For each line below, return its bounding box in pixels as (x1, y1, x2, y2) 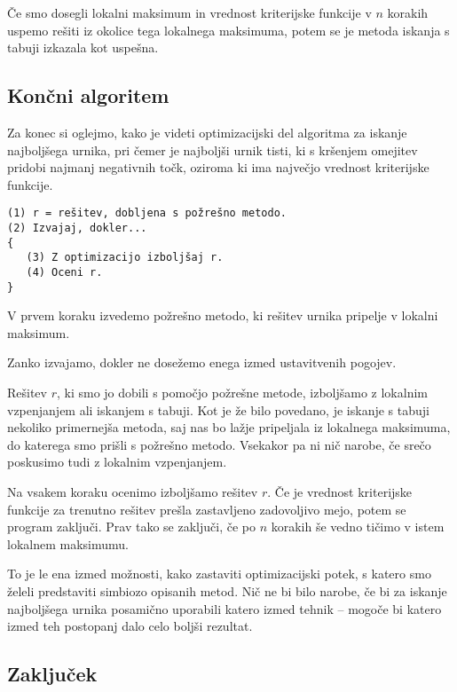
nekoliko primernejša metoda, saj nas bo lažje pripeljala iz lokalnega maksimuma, (7, 418, 451, 436)
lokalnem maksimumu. (7, 534, 129, 553)
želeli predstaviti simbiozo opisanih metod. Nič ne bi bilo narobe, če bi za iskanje (7, 582, 447, 601)
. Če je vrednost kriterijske (267, 483, 413, 501)
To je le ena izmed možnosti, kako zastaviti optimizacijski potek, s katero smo (7, 564, 431, 583)
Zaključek (7, 660, 98, 688)
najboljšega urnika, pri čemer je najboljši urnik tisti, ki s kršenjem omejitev (7, 140, 418, 159)
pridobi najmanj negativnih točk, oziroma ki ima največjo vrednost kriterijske (7, 158, 429, 177)
